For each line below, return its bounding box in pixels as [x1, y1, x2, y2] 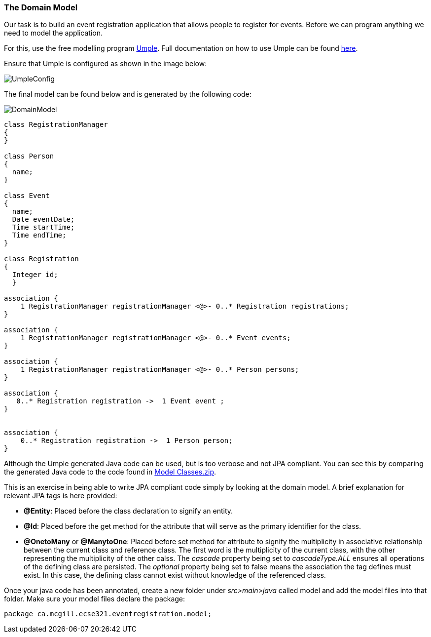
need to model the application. [4, 29, 103, 38]
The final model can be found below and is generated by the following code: [4, 90, 251, 99]
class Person [4, 152, 54, 160]
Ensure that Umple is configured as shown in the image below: [4, 59, 207, 68]
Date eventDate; [12, 215, 75, 224]
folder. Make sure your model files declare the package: [4, 595, 185, 603]
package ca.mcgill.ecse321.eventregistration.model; [4, 610, 212, 618]
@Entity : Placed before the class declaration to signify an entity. [24, 507, 233, 516]
